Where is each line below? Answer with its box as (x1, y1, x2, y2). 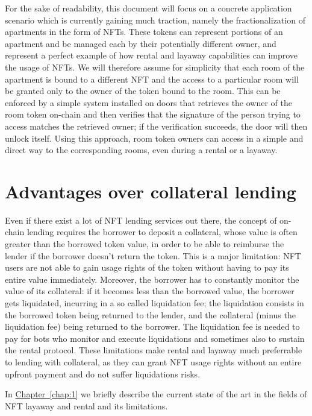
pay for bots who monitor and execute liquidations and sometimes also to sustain (5, 332, 305, 344)
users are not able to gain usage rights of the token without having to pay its (5, 261, 289, 274)
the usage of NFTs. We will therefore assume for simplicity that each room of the (5, 60, 305, 73)
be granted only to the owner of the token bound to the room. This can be (5, 84, 281, 97)
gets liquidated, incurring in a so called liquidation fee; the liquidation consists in (5, 297, 304, 309)
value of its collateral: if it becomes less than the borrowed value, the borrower (5, 285, 295, 297)
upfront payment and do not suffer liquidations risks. (5, 367, 201, 380)
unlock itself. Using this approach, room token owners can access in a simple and (5, 131, 304, 144)
